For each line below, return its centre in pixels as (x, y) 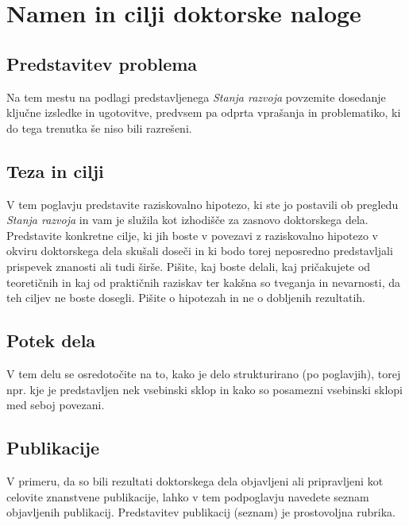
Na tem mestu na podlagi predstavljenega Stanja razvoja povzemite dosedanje (196, 97)
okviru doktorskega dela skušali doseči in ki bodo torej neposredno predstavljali (200, 251)
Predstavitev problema (102, 63)
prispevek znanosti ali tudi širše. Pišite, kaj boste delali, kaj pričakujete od (189, 266)
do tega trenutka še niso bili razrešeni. (99, 128)
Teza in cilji (55, 170)
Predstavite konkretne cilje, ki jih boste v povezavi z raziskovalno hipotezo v (192, 235)
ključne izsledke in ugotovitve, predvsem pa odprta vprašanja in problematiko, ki (204, 112)
